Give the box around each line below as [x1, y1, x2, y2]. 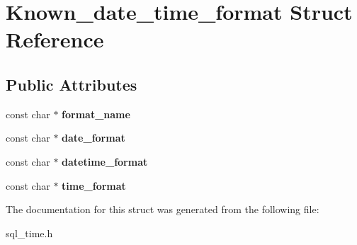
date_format [62, 130, 125, 145]
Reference [6, 25, 104, 54]
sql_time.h [6, 225, 53, 240]
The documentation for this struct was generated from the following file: [6, 202, 319, 217]
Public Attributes [6, 73, 137, 95]
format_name [62, 106, 130, 121]
